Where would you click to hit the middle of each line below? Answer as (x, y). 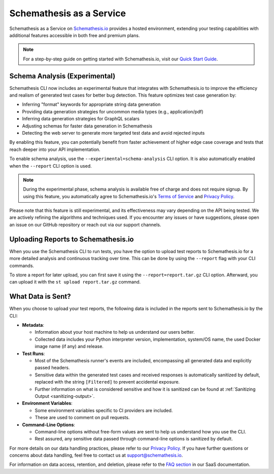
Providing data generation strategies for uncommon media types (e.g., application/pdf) (113, 111)
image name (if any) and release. (69, 346)
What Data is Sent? (40, 296)
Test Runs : (33, 354)
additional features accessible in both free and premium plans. (75, 35)
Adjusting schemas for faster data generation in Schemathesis (87, 126)
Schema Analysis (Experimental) (62, 76)
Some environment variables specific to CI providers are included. (104, 410)
